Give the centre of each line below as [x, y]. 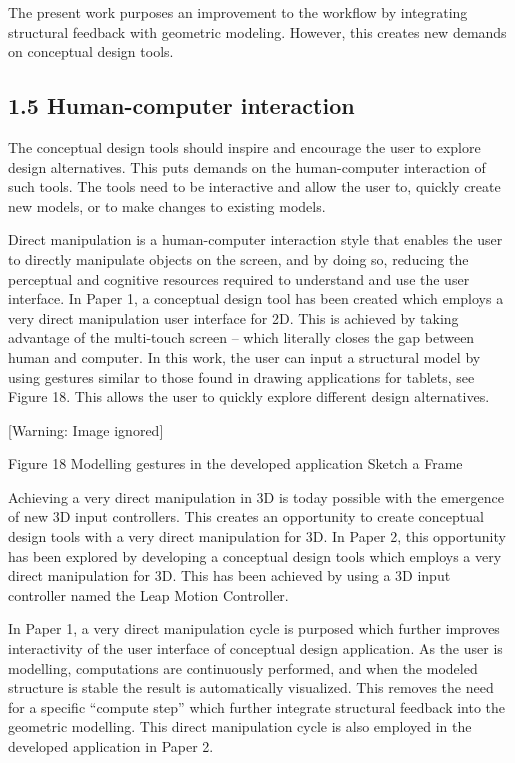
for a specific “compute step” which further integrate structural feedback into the [257, 706]
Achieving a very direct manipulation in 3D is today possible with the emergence [256, 496]
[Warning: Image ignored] [86, 429]
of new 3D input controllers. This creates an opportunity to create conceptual [246, 516]
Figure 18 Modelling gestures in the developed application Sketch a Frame [235, 463]
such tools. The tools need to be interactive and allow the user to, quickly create [254, 186]
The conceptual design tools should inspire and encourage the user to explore [244, 146]
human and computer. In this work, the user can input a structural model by [244, 356]
